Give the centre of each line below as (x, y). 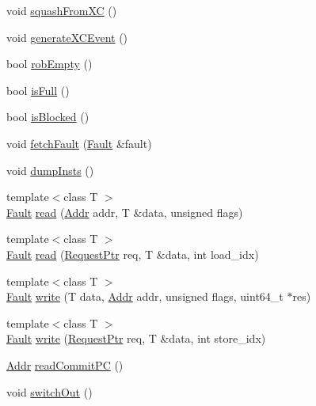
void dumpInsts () (50, 170)
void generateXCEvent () (67, 37)
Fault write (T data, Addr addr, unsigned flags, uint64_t (145, 296)
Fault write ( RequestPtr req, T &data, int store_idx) (136, 338)
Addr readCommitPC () (65, 364)
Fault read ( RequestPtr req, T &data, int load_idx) (133, 254)
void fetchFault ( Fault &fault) (79, 143)
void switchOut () (49, 391)
